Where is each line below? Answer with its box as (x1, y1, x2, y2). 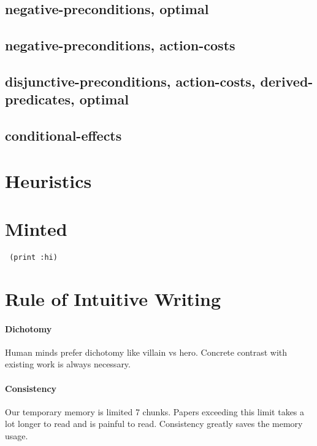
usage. (5, 429, 28, 442)
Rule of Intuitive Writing (5, 286, 221, 311)
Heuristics (5, 168, 92, 193)
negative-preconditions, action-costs (5, 36, 235, 55)
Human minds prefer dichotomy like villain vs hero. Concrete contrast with (5, 345, 288, 358)
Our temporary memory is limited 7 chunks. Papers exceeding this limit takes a (5, 405, 305, 418)
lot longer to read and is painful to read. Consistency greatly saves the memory (5, 417, 303, 430)
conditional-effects (5, 126, 122, 145)
